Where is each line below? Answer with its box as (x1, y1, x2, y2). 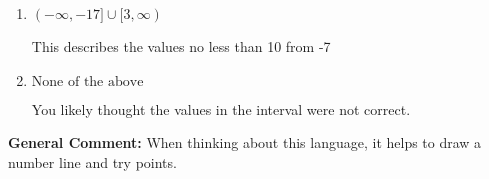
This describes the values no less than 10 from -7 (31, 36, 331, 56)
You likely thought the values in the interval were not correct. (31, 98, 411, 119)
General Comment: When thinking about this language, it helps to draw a (8, 132, 482, 153)
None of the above (31, 74, 144, 89)
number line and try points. (8, 151, 177, 172)
